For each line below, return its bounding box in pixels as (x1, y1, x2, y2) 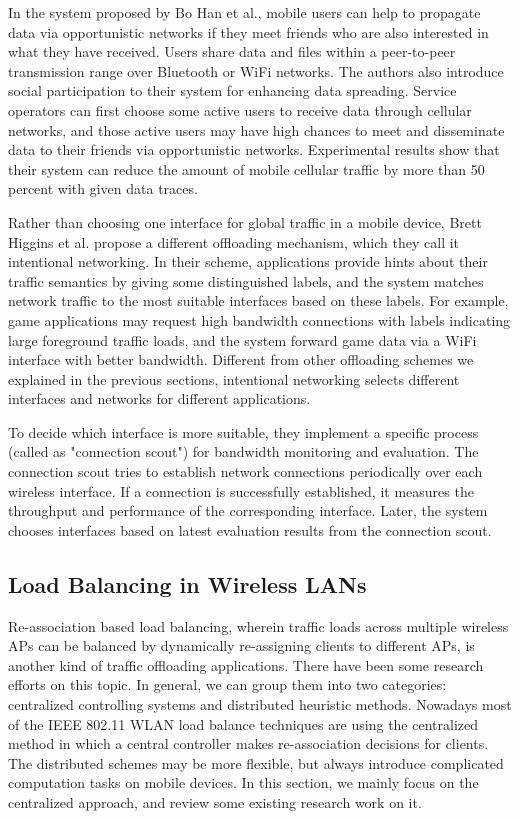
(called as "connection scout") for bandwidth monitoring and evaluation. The (8, 441, 479, 462)
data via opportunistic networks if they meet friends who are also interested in (8, 21, 489, 42)
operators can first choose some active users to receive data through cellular (8, 99, 472, 120)
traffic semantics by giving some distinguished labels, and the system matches (8, 270, 484, 291)
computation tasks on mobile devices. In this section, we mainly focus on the (8, 772, 479, 793)
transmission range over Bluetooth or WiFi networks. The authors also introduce (8, 60, 504, 81)
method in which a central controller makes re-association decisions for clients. (8, 733, 489, 754)
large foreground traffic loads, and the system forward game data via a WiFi (8, 329, 477, 350)
